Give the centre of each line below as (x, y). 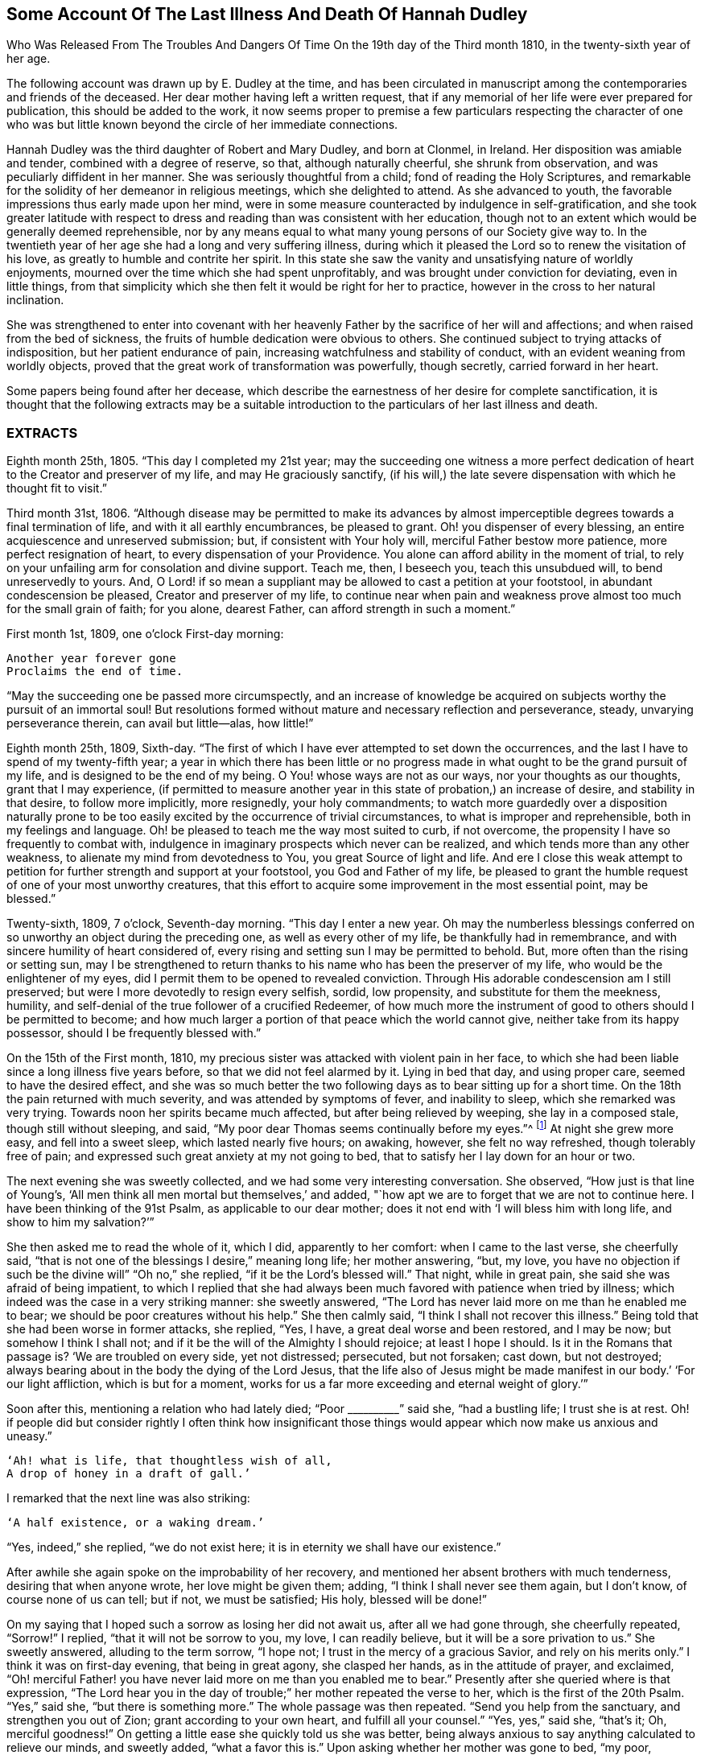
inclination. (35, 300)
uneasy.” (29, 1436)
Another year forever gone (91, 659)
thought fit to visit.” (57, 488)
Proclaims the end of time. (95, 672)
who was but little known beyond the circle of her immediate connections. (202, 125)
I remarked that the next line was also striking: (128, 1498)
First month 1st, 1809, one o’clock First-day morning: (145, 634)
